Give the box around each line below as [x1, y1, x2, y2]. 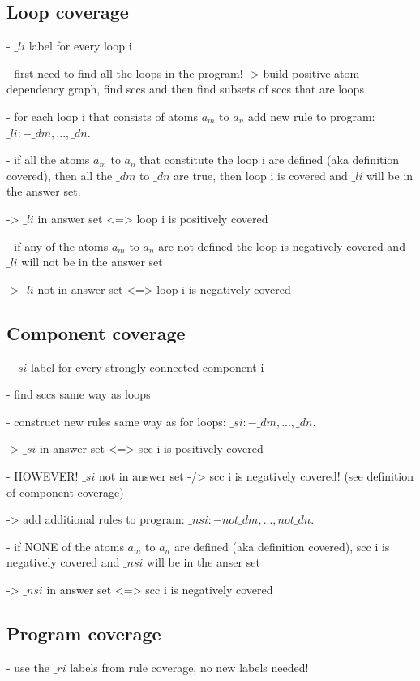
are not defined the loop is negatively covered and [158, 237, 405, 254]
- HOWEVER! [6, 467, 79, 484]
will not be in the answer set [21, 253, 163, 270]
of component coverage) [6, 483, 124, 500]
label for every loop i [28, 37, 132, 54]
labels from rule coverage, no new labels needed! [70, 658, 309, 675]
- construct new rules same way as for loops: [6, 412, 226, 429]
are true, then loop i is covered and [174, 166, 348, 183]
